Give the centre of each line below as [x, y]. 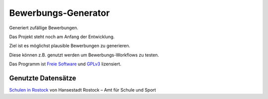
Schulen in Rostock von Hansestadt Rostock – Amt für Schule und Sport [83, 90]
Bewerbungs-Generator [60, 13]
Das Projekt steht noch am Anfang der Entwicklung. [62, 37]
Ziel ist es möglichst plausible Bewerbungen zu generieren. [70, 46]
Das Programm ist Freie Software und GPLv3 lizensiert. [65, 64]
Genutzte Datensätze [43, 78]
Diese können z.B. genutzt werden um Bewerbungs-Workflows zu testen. [84, 55]
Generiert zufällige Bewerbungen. [44, 28]
